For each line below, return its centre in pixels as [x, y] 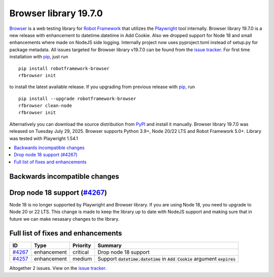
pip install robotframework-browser [64, 68]
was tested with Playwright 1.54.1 [44, 138]
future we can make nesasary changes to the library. [64, 219]
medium [82, 259]
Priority [82, 246]
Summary [110, 246]
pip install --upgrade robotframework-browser [77, 98]
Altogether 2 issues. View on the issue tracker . [58, 268]
